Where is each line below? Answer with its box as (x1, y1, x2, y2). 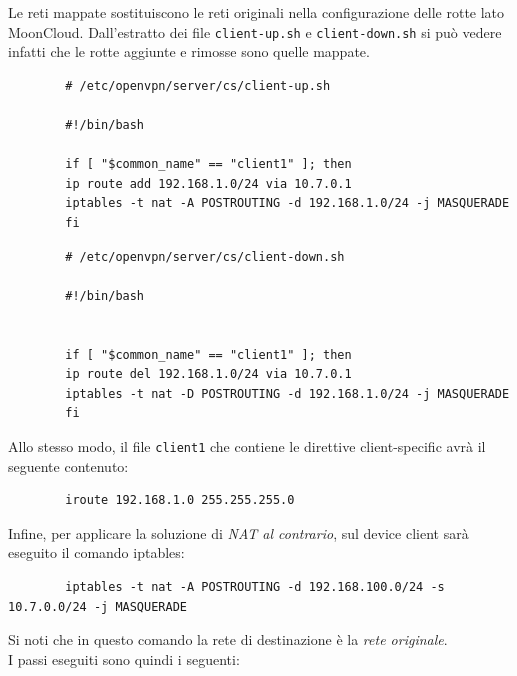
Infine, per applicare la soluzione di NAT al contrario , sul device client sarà (8, 522, 469, 543)
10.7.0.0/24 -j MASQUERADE (8, 599, 187, 614)
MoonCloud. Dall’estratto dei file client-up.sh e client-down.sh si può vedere (8, 21, 502, 42)
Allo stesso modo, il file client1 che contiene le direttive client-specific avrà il (8, 435, 486, 456)
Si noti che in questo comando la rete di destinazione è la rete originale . (8, 629, 448, 650)
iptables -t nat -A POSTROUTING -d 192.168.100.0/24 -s (65, 579, 445, 594)
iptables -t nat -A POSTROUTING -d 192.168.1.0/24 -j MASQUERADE (65, 196, 510, 211)
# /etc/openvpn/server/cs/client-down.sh (65, 249, 345, 264)
